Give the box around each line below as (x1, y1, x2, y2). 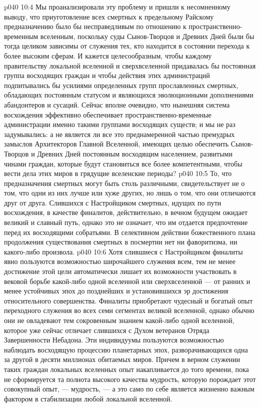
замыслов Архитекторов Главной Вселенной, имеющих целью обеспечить (4, 138, 229, 149)
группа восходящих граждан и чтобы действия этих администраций (4, 70, 210, 80)
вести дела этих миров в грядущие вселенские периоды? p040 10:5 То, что (4, 168, 232, 178)
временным (4, 30, 38, 41)
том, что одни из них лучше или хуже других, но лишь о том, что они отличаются (4, 187, 256, 198)
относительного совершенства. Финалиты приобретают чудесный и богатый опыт (4, 295, 253, 305)
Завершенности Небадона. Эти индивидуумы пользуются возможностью (4, 334, 224, 345)
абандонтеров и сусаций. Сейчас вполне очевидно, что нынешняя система (4, 99, 230, 109)
